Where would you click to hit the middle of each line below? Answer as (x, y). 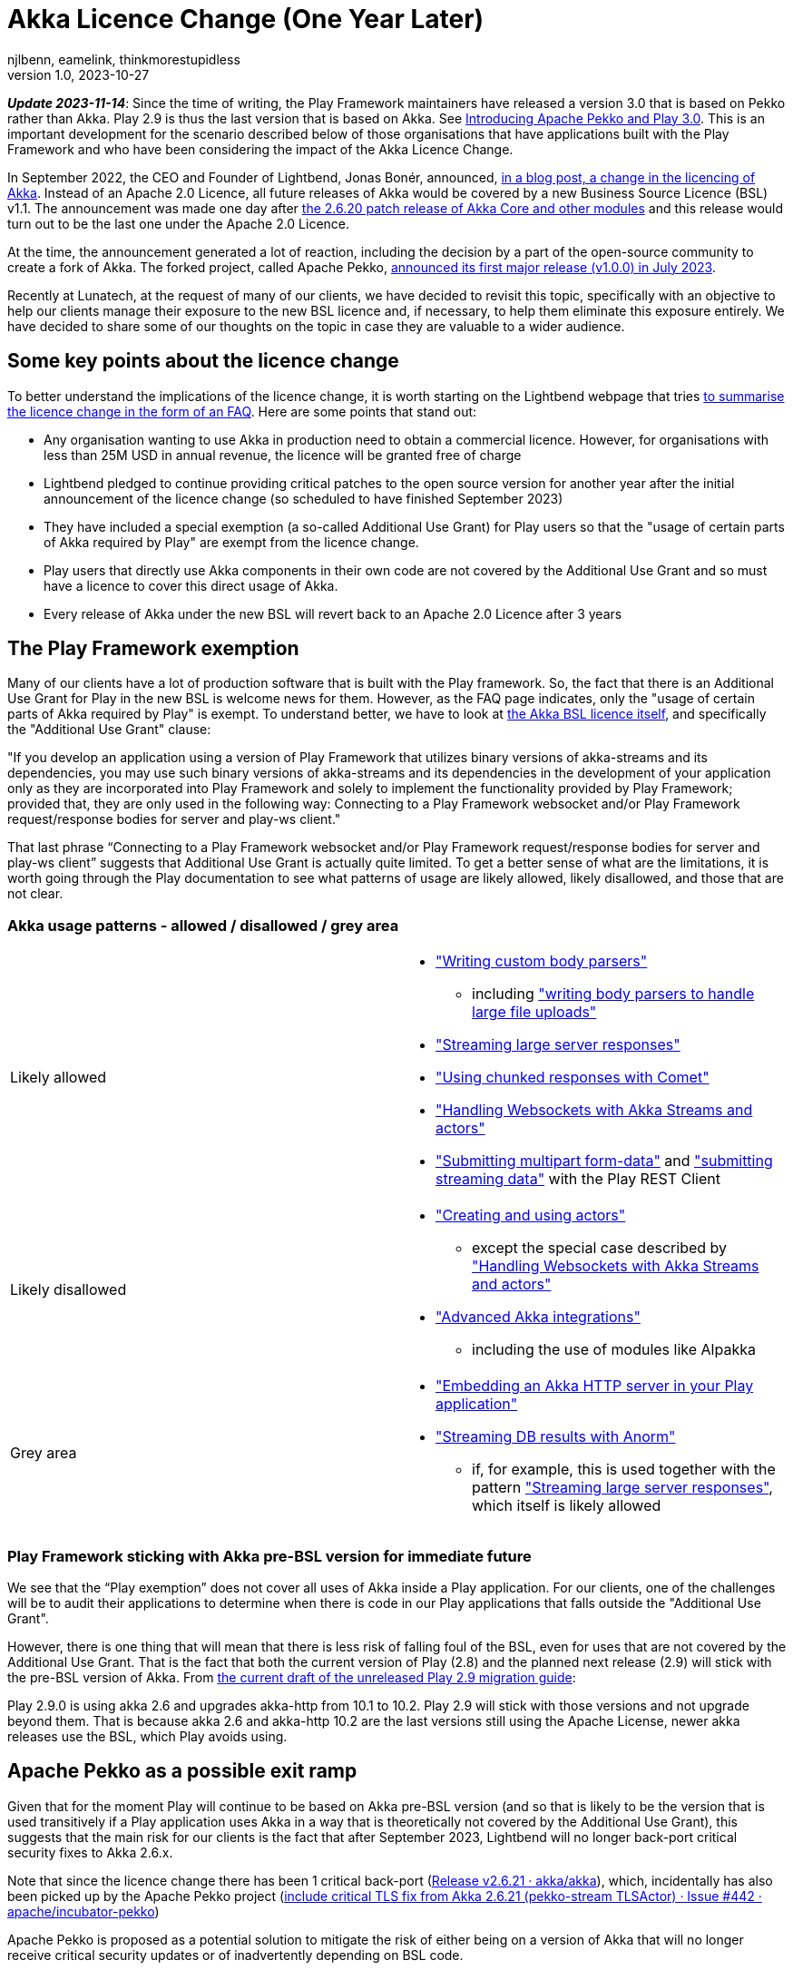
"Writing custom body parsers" (542, 961)
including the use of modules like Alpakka (614, 1350)
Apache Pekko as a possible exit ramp (182, 1771)
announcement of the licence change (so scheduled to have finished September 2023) (303, 498)
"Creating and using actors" (531, 1215)
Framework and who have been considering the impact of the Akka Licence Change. (260, 149)
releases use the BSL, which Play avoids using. (147, 1736)
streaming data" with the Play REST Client (578, 1179)
